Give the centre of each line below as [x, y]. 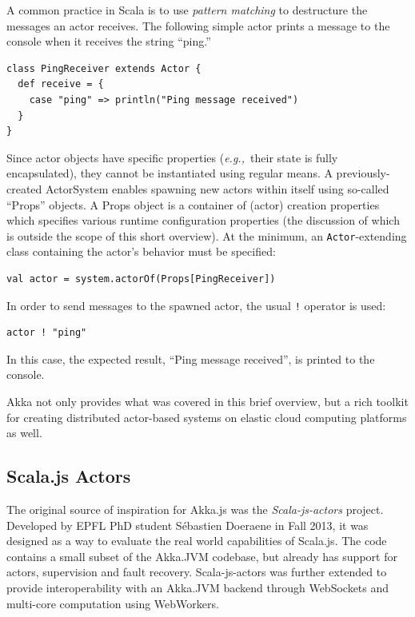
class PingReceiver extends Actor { [104, 68]
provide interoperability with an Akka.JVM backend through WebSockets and [198, 587]
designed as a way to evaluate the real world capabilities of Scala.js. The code [197, 541]
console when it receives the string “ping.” [109, 41]
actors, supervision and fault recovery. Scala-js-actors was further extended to [197, 572]
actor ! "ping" [47, 333]
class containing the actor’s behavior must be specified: [141, 251]
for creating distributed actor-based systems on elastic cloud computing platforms [207, 417]
